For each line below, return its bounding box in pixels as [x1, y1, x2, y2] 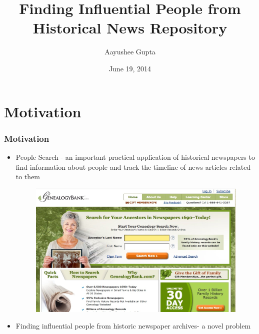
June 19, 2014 [108, 63, 151, 73]
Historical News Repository [32, 17, 227, 38]
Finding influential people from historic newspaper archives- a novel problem [15, 321, 251, 331]
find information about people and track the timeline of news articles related [15, 161, 251, 172]
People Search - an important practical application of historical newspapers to [15, 151, 255, 162]
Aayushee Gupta [104, 46, 155, 57]
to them [15, 171, 40, 182]
